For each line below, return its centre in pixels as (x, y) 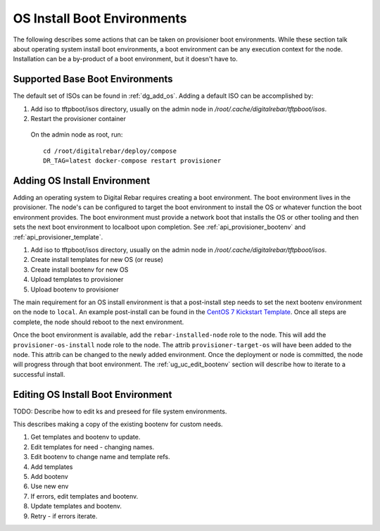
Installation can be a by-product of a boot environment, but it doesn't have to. (126, 59)
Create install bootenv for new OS (80, 269)
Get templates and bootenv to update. (85, 437)
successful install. (39, 374)
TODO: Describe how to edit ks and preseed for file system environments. (120, 411)
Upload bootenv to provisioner (75, 289)
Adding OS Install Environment (82, 181)
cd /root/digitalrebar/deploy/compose (110, 151)
